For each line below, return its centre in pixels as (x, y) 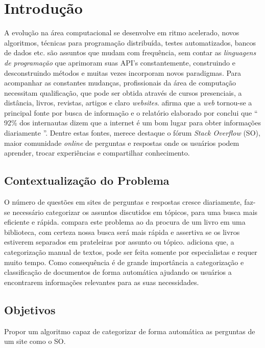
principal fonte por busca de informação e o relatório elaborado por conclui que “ (131, 112)
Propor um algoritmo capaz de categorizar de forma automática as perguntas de (130, 331)
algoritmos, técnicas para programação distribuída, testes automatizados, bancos (130, 42)
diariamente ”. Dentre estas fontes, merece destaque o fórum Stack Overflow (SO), (132, 133)
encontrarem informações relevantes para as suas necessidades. (102, 282)
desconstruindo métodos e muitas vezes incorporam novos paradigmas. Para (123, 72)
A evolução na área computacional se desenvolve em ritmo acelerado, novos (122, 32)
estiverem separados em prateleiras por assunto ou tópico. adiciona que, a (119, 242)
